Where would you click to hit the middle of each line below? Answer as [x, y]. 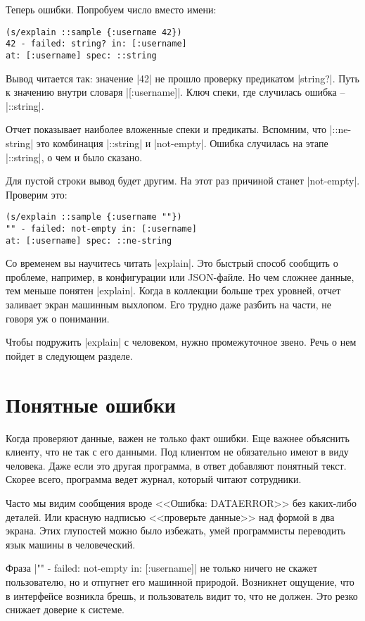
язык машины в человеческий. [71, 544]
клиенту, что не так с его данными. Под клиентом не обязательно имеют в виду [177, 452]
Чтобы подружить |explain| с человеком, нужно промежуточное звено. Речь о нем [181, 342]
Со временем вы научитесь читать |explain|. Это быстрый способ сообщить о [172, 263]
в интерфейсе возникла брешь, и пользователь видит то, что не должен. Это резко [182, 595]
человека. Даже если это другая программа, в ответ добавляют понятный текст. [176, 465]
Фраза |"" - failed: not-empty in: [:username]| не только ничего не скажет [162, 568]
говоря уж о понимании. [58, 318]
